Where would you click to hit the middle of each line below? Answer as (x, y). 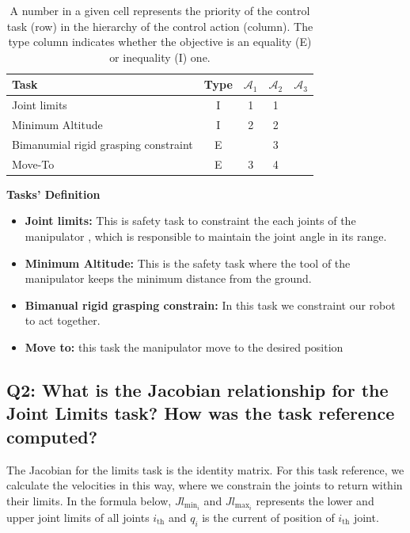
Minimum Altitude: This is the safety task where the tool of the (188, 263)
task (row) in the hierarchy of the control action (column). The (160, 26)
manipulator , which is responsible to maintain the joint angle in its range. (206, 236)
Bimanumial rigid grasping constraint (102, 144)
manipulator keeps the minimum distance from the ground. (168, 278)
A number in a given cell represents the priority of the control (160, 10)
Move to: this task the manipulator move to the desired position (184, 347)
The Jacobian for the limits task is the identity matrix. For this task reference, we (205, 469)
